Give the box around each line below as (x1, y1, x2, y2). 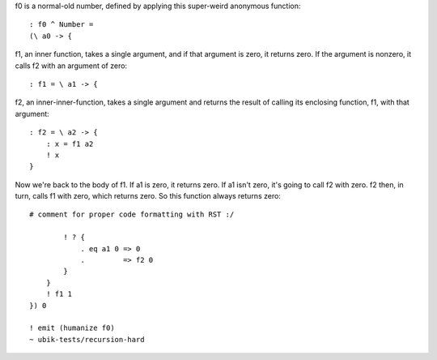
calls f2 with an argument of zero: (15, 61, 128, 71)
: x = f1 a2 (45, 139, 94, 148)
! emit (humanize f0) (29, 324, 115, 332)
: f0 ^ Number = (29, 20, 94, 29)
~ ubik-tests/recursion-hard (29, 335, 145, 344)
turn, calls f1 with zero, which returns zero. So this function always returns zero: (15, 191, 281, 201)
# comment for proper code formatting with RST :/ (29, 210, 235, 219)
